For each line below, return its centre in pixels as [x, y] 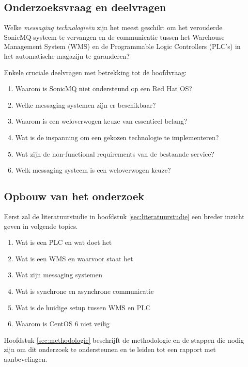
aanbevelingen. [26, 359]
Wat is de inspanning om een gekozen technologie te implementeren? [117, 137]
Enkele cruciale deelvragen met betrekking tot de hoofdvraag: [95, 72]
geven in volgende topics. [41, 226]
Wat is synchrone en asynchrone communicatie [85, 291]
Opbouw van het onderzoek [74, 196]
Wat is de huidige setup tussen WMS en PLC [83, 307]
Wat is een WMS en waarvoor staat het [74, 258]
